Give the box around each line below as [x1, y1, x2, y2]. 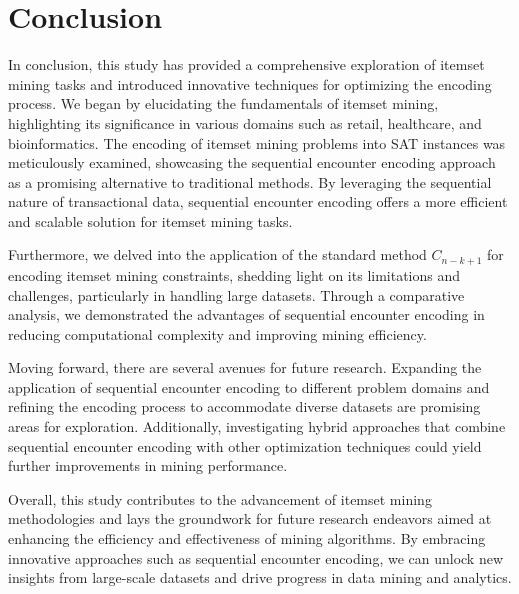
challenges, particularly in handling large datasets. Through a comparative [8, 284, 465, 305]
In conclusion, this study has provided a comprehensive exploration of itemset [8, 54, 485, 75]
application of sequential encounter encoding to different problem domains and [8, 376, 490, 397]
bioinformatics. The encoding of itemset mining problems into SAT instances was [8, 132, 506, 153]
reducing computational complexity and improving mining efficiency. [8, 323, 427, 344]
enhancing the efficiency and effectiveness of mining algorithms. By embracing [8, 528, 486, 549]
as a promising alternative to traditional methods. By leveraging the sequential [8, 171, 492, 192]
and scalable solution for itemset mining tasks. [8, 210, 293, 231]
